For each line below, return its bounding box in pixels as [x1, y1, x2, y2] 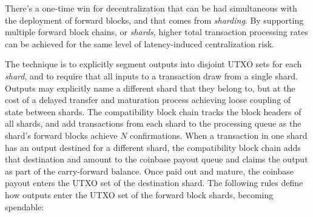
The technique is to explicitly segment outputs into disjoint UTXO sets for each [5, 58, 302, 70]
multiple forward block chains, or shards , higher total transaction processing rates [5, 25, 309, 38]
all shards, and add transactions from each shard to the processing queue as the [5, 117, 301, 130]
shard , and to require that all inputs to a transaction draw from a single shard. [5, 69, 298, 82]
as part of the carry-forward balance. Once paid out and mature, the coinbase [5, 164, 294, 177]
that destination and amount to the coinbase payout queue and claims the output [5, 153, 308, 165]
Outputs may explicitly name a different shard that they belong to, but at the [5, 81, 295, 94]
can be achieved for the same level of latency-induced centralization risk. [5, 37, 274, 50]
